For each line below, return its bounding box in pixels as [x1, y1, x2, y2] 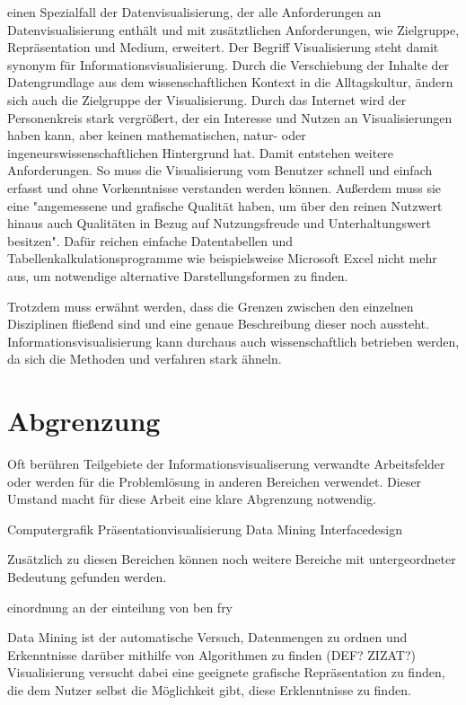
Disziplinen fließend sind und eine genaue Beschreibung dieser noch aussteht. [7, 314, 429, 333]
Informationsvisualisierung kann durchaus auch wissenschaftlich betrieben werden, [7, 331, 460, 350]
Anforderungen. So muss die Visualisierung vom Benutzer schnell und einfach [7, 161, 433, 180]
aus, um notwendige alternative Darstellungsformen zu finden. [7, 266, 348, 285]
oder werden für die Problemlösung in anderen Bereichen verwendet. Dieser [7, 471, 422, 490]
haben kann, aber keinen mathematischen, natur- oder [7, 126, 306, 145]
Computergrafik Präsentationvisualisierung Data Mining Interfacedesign [7, 519, 403, 538]
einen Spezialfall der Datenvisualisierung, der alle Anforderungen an [7, 3, 382, 21]
